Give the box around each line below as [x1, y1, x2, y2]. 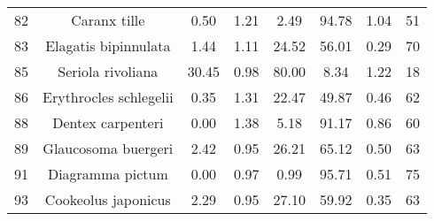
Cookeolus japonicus [44, 189, 171, 210]
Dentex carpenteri [52, 112, 164, 133]
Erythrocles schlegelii [43, 87, 174, 107]
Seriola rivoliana [58, 61, 159, 81]
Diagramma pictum [47, 164, 168, 184]
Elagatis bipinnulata [45, 35, 171, 56]
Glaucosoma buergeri [43, 138, 174, 158]
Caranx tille [71, 10, 145, 30]
